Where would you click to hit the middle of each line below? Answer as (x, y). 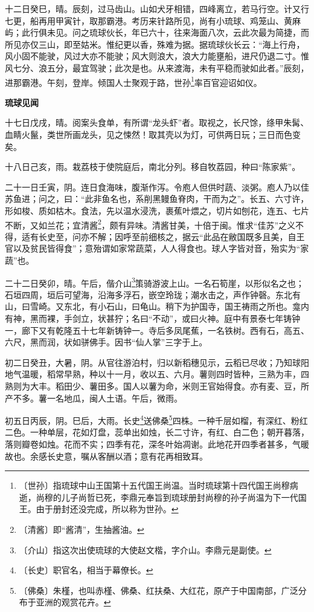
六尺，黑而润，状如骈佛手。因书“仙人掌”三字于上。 (106, 342)
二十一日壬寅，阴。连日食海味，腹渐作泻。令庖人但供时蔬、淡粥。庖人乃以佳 (157, 187)
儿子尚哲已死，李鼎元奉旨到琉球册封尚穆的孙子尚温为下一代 (180, 497)
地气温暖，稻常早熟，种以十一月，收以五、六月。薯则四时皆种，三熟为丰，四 (157, 374)
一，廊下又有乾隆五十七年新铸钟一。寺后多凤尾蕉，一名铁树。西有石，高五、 (157, 330)
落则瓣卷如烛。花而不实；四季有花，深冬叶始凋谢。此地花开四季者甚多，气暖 (157, 444)
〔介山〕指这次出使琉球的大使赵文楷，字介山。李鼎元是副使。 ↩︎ (145, 549)
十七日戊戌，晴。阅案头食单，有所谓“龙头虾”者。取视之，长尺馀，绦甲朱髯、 (157, 122)
